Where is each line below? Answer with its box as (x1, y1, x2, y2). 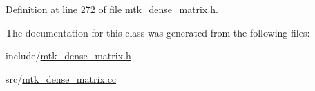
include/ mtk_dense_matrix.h (6, 48, 131, 63)
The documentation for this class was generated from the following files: (6, 25, 310, 39)
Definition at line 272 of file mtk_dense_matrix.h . (6, 2, 218, 16)
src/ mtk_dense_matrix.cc (6, 71, 117, 85)
